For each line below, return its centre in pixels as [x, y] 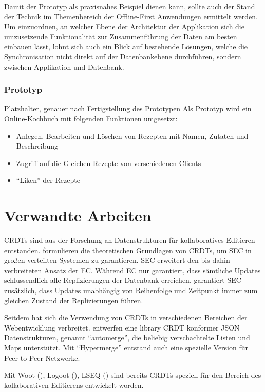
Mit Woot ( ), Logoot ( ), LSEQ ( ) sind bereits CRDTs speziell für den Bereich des [133, 375]
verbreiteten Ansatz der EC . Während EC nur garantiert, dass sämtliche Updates [132, 270]
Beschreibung [37, 146]
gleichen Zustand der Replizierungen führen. [74, 300]
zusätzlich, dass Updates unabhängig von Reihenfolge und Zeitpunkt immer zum [131, 290]
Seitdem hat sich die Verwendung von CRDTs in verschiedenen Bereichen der [126, 317]
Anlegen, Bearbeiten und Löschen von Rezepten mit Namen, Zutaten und [132, 136]
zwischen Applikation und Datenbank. [64, 66]
